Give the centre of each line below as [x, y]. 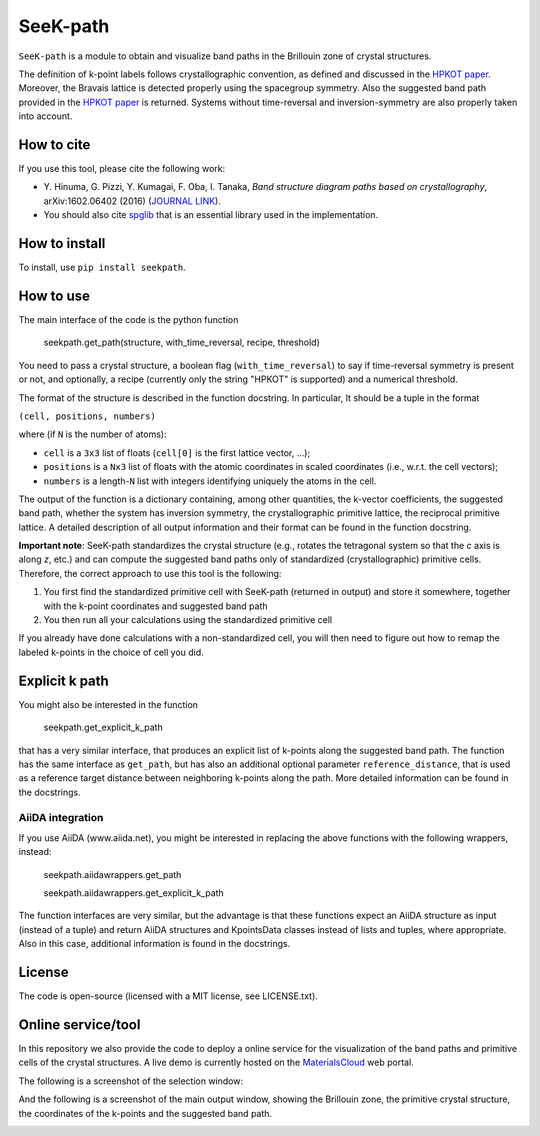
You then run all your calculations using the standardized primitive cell [188, 620]
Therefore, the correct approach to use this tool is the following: [150, 573]
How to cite [54, 144]
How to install [62, 243]
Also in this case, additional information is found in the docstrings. [154, 944]
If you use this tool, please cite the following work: [122, 169]
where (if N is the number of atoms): [92, 434]
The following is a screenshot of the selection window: [131, 1081]
